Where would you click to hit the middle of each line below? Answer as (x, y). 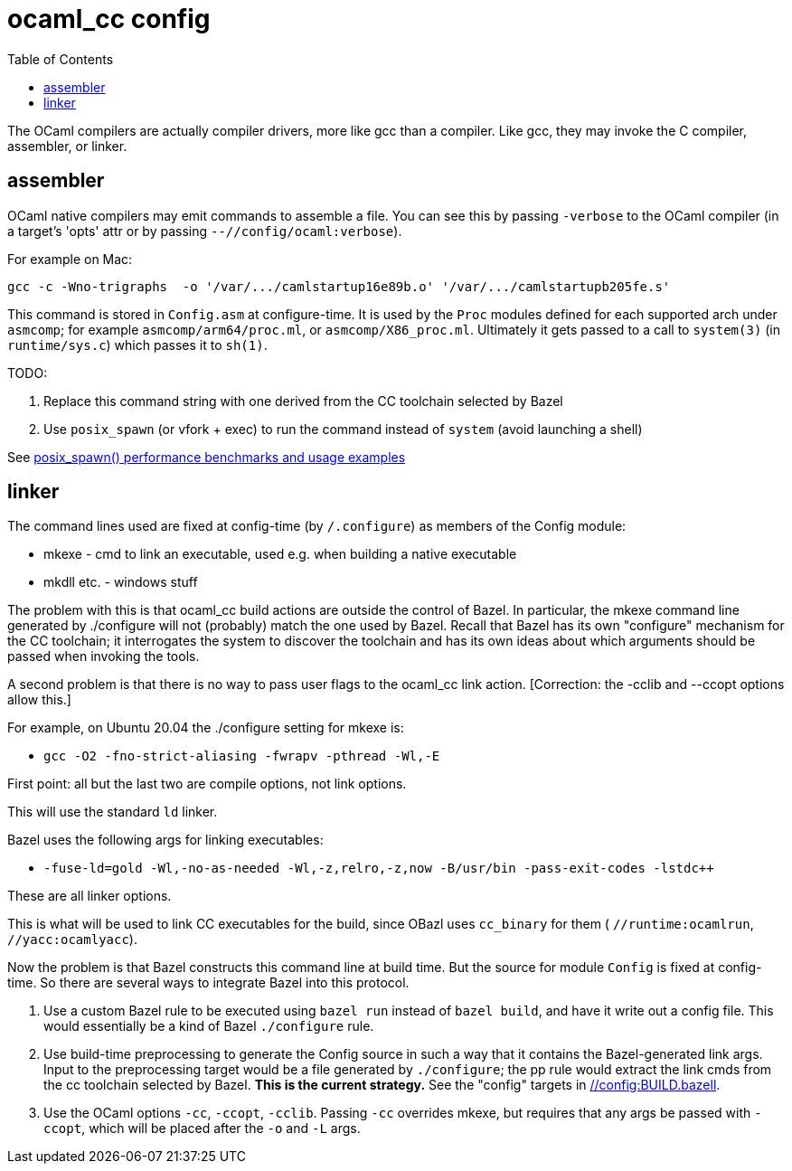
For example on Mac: (70, 259)
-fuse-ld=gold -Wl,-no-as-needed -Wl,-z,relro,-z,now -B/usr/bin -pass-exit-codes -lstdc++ (379, 869)
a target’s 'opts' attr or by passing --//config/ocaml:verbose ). (205, 231)
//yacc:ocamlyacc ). (72, 940)
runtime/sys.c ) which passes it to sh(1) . (137, 345)
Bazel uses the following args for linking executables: (165, 840)
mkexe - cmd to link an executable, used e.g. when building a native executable (280, 554)
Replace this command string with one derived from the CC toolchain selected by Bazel (303, 401)
